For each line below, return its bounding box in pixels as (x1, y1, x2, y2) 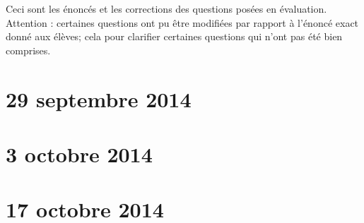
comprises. (6, 42, 51, 57)
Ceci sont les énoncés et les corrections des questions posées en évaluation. (6, 1, 327, 16)
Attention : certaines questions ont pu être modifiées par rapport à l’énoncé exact (6, 15, 359, 30)
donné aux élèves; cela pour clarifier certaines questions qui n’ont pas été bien (6, 29, 343, 44)
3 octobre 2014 (6, 139, 153, 168)
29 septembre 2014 (6, 84, 192, 113)
